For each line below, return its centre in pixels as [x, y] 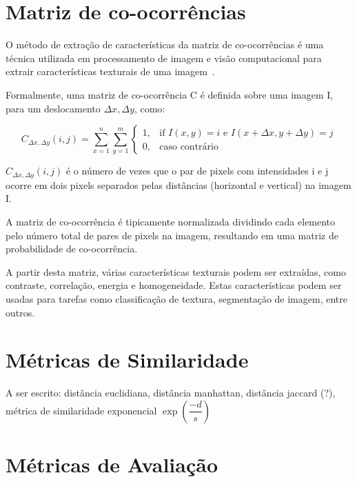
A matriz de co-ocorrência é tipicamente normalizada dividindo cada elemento [171, 222]
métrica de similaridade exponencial [81, 410]
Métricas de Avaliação [112, 464]
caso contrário [189, 147]
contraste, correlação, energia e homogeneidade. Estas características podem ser [174, 285]
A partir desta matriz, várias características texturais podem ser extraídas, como [176, 271]
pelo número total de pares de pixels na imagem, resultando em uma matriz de [172, 235]
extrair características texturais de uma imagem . [110, 71]
